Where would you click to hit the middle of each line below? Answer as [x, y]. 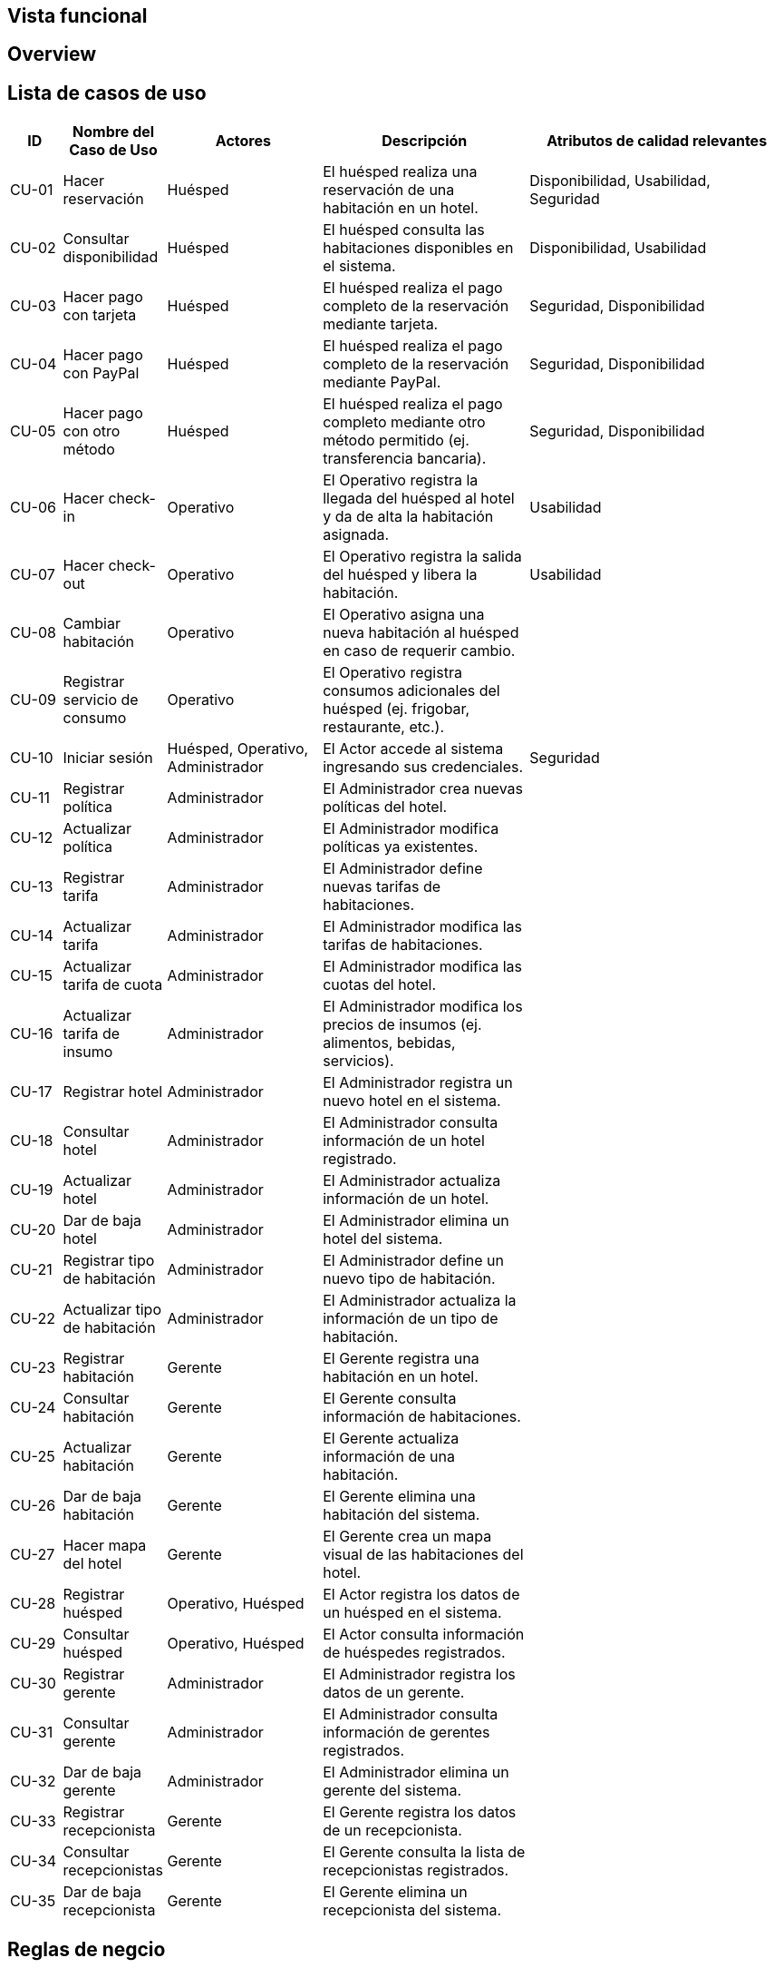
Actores [243, 141]
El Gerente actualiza [391, 1439]
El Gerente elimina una [399, 1497]
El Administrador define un [413, 1261]
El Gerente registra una [401, 1359]
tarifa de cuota [113, 985]
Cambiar [92, 624]
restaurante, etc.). [384, 727]
